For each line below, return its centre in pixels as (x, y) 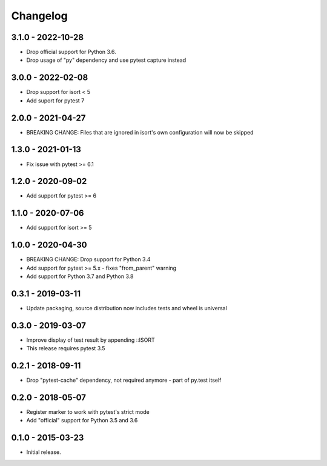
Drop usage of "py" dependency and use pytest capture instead (106, 60)
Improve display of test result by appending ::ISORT (91, 340)
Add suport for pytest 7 (55, 101)
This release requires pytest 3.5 (66, 348)
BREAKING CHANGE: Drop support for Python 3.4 (88, 259)
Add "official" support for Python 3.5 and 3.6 (82, 421)
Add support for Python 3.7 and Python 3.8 (80, 276)
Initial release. (44, 452)
